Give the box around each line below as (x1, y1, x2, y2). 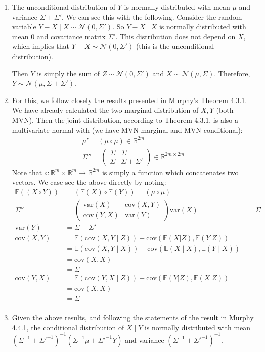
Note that (12, 167, 42, 177)
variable (12, 21, 36, 32)
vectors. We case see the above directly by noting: (12, 177, 166, 187)
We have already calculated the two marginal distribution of (12, 105, 199, 115)
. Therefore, (214, 68, 250, 78)
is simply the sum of (37, 68, 100, 78)
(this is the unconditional (136, 41, 214, 52)
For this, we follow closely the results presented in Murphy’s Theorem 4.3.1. (12, 94, 247, 105)
